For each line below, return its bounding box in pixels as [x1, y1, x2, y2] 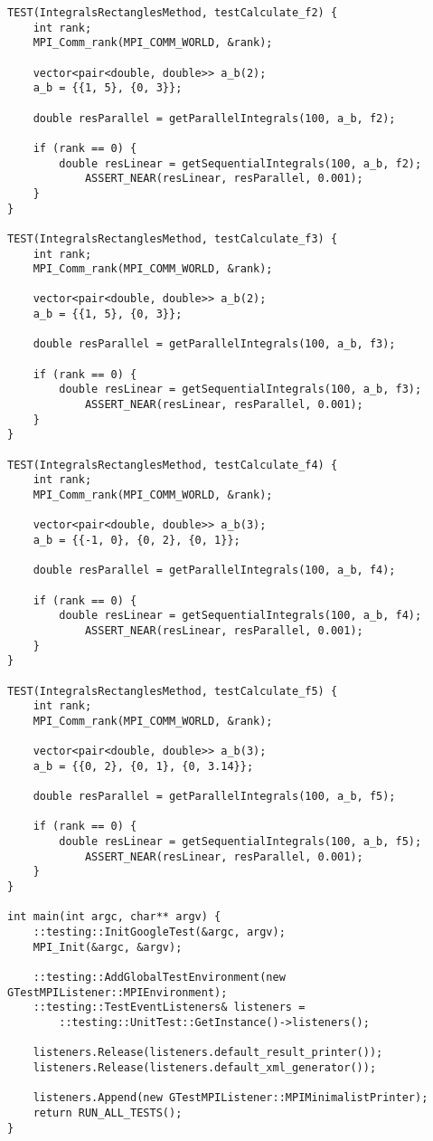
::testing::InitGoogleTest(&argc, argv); [33, 926, 286, 939]
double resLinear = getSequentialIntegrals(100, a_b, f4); [59, 609, 422, 623]
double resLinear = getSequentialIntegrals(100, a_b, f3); [59, 383, 422, 396]
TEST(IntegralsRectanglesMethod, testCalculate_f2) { [7, 6, 338, 19]
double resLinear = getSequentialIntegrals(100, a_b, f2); [59, 157, 422, 170]
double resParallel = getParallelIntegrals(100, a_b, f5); [33, 790, 396, 803]
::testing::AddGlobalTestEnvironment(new [33, 971, 286, 984]
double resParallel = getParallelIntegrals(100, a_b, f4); [33, 564, 396, 577]
